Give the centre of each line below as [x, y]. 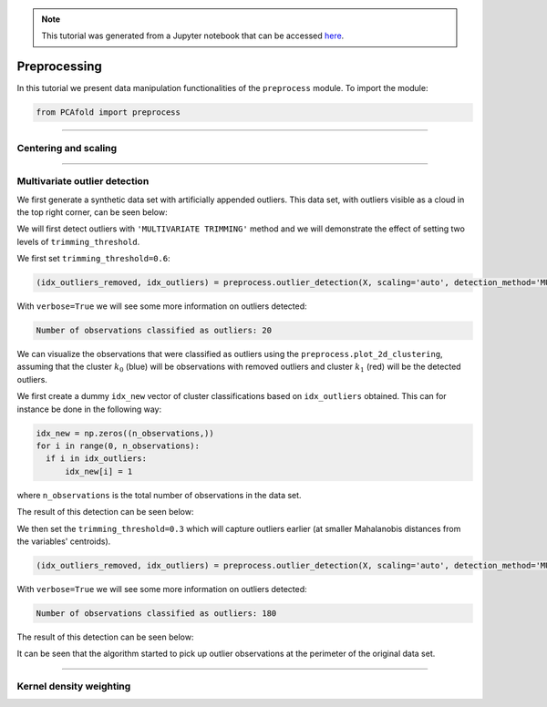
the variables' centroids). [64, 541]
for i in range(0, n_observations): [118, 446]
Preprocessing [59, 67]
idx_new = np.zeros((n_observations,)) [125, 433]
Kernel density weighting [74, 686]
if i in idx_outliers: [97, 459]
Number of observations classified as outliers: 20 [154, 331]
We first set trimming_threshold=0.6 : [93, 259]
